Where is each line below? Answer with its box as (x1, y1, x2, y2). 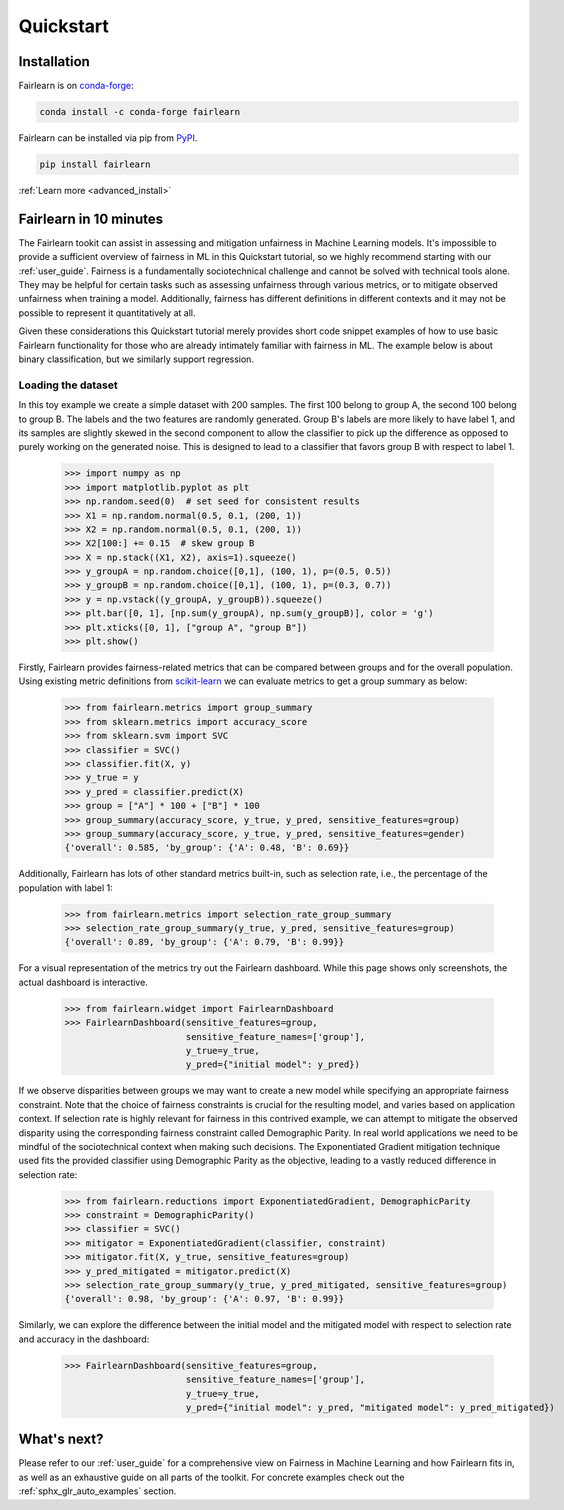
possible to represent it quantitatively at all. (18, 306, 196, 319)
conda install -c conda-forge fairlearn (39, 106, 240, 118)
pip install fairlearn (39, 159, 151, 170)
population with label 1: (18, 881, 114, 894)
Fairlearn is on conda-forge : (18, 80, 134, 92)
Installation (18, 53, 90, 70)
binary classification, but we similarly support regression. (18, 353, 255, 365)
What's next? (18, 1431, 104, 1448)
